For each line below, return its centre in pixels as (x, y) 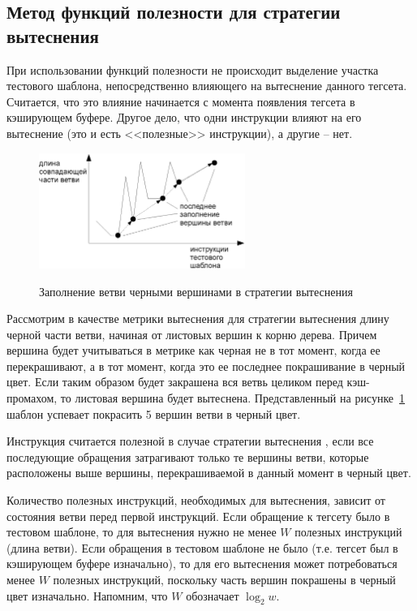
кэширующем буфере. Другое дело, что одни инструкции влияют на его (184, 117)
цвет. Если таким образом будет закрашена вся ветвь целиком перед (175, 382)
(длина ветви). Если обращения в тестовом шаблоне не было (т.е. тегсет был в (202, 547)
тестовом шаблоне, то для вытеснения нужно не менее (142, 532)
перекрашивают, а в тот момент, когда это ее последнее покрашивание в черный (206, 366)
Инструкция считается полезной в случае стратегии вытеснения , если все (190, 441)
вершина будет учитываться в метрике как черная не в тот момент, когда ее (193, 350)
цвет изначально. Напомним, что (87, 595)
